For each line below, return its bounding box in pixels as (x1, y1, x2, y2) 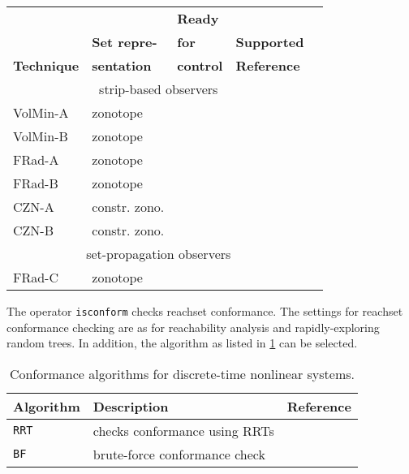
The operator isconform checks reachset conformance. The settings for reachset (6, 303, 403, 319)
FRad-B (13, 174, 58, 192)
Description (93, 396, 169, 416)
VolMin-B (13, 127, 68, 145)
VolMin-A (13, 103, 69, 122)
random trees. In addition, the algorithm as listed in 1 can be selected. (6, 334, 358, 351)
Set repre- (92, 32, 157, 51)
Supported (235, 32, 304, 51)
